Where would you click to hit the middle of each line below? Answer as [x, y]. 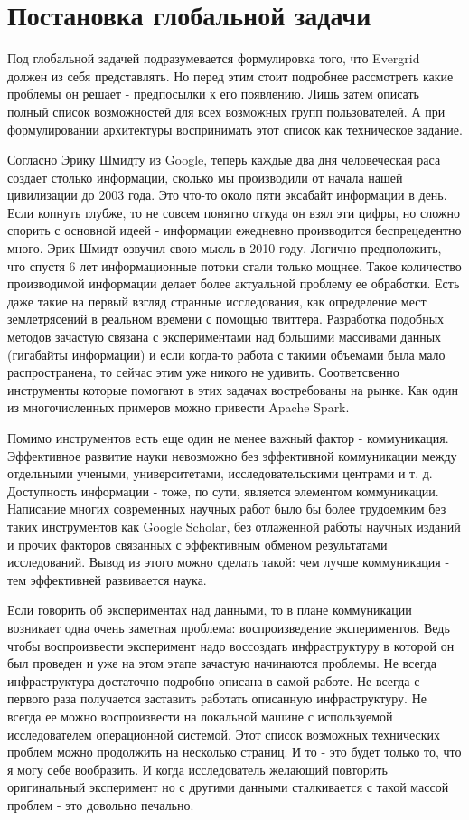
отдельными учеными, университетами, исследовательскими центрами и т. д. [220, 473]
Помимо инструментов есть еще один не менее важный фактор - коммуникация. [228, 438]
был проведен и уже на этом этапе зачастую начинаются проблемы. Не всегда [222, 663]
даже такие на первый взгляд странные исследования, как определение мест [217, 301]
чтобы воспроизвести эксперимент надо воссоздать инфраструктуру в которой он [231, 645]
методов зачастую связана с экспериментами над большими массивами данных [225, 337]
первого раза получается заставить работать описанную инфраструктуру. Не [217, 698]
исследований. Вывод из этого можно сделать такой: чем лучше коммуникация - [229, 562]
